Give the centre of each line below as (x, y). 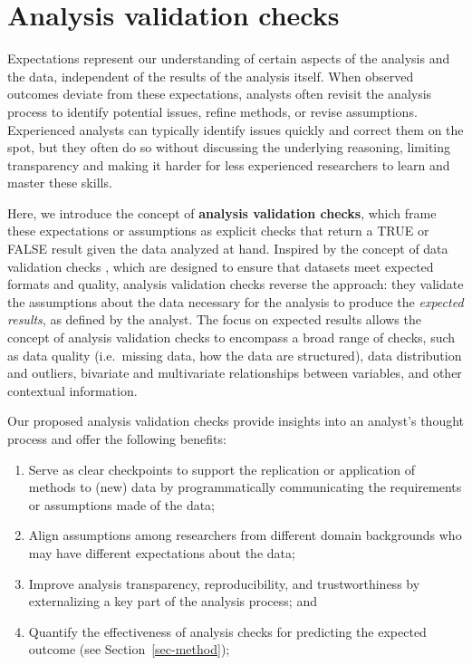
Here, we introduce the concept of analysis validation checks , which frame (222, 212)
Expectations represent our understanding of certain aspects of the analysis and (229, 58)
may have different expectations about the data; (162, 552)
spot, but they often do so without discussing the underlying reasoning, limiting (229, 147)
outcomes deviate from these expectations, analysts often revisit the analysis (220, 94)
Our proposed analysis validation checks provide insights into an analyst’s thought (236, 421)
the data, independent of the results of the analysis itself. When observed (211, 76)
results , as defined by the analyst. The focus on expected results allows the (214, 319)
